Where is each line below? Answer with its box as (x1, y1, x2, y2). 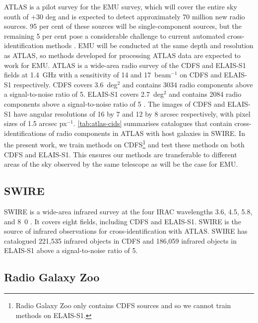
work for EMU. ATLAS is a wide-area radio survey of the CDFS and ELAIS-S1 (4, 60, 246, 70)
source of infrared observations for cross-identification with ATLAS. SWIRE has (4, 226, 248, 236)
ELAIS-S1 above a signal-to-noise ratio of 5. (4, 245, 138, 256)
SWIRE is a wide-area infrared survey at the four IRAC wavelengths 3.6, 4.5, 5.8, (4, 206, 253, 216)
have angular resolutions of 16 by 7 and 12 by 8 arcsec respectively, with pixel (13, 108, 251, 119)
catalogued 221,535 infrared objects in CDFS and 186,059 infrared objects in (4, 235, 237, 246)
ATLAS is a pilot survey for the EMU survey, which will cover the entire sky (4, 1, 237, 11)
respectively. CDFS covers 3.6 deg (13, 79, 118, 89)
